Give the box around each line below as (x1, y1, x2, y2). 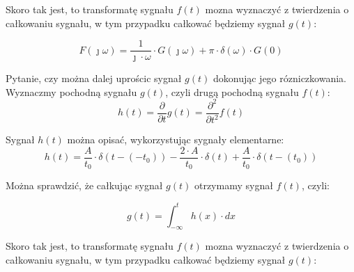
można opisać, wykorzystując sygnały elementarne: (67, 132, 284, 147)
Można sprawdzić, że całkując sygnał (6, 178, 163, 193)
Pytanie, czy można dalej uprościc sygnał (6, 71, 182, 86)
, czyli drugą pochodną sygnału (165, 84, 299, 99)
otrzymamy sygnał (194, 178, 273, 193)
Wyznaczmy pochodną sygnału (6, 84, 137, 99)
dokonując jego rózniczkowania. (213, 71, 346, 86)
